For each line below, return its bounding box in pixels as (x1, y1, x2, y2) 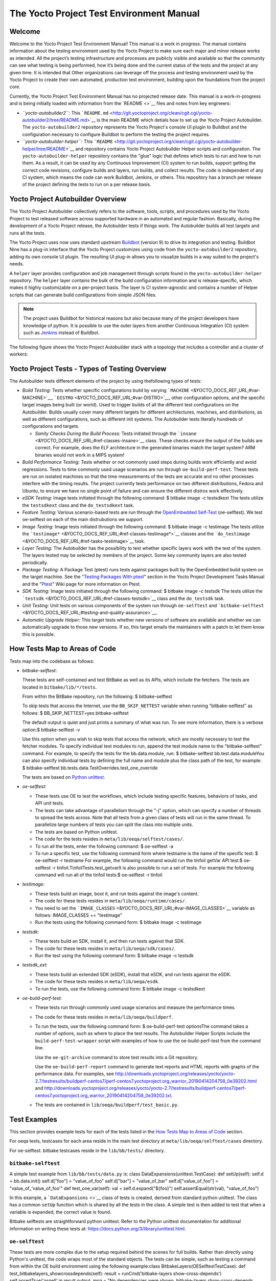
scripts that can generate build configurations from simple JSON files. (9, 292, 157, 298)
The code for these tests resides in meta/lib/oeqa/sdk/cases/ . (35, 945, 176, 952)
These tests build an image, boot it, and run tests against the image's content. (35, 891, 199, 897)
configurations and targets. (22, 423, 80, 429)
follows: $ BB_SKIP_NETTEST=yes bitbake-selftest (22, 710, 129, 716)
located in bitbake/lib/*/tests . (22, 684, 97, 690)
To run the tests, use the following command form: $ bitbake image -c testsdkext (35, 985, 205, 991)
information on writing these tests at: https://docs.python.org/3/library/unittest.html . (9, 1225, 186, 1232)
